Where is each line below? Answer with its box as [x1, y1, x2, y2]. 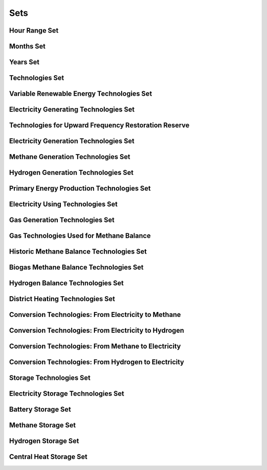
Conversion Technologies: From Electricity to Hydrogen [9, 326, 184, 335]
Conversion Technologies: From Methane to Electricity [9, 342, 181, 351]
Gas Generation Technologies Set [9, 216, 115, 224]
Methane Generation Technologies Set [9, 153, 131, 161]
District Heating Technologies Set [9, 295, 115, 303]
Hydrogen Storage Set [9, 437, 79, 445]
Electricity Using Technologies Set [9, 200, 118, 209]
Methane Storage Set [9, 421, 76, 429]
